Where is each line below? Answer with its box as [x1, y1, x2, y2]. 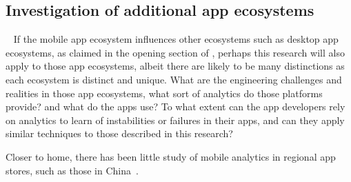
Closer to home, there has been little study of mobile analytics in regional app [6, 149, 336, 163]
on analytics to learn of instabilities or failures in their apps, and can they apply [6, 112, 345, 127]
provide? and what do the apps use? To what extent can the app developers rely [6, 99, 345, 114]
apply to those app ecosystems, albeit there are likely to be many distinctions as [6, 59, 345, 73]
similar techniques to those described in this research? [6, 126, 233, 141]
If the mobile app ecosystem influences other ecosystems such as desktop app [13, 32, 339, 46]
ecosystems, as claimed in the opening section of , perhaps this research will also [6, 45, 345, 59]
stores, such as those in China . [6, 163, 139, 177]
